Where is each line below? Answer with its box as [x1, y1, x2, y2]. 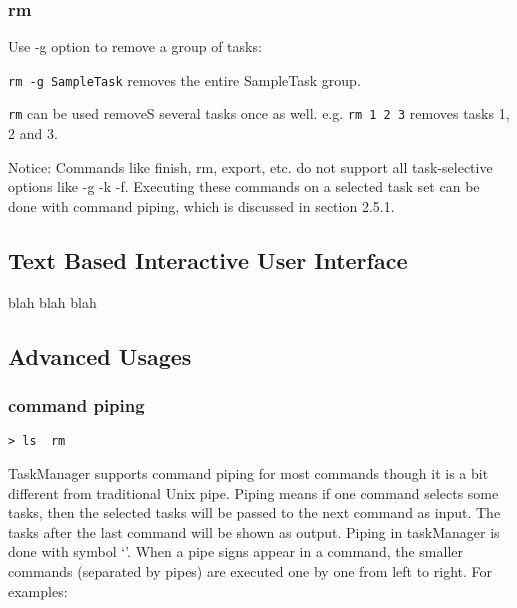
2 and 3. [8, 123, 58, 144]
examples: [8, 580, 68, 601]
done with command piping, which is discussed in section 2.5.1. [8, 195, 395, 216]
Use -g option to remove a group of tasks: [8, 36, 262, 57]
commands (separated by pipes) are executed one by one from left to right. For [8, 560, 492, 581]
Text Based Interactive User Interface [8, 244, 408, 275]
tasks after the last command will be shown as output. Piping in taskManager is [8, 521, 500, 542]
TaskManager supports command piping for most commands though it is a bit [8, 462, 489, 483]
